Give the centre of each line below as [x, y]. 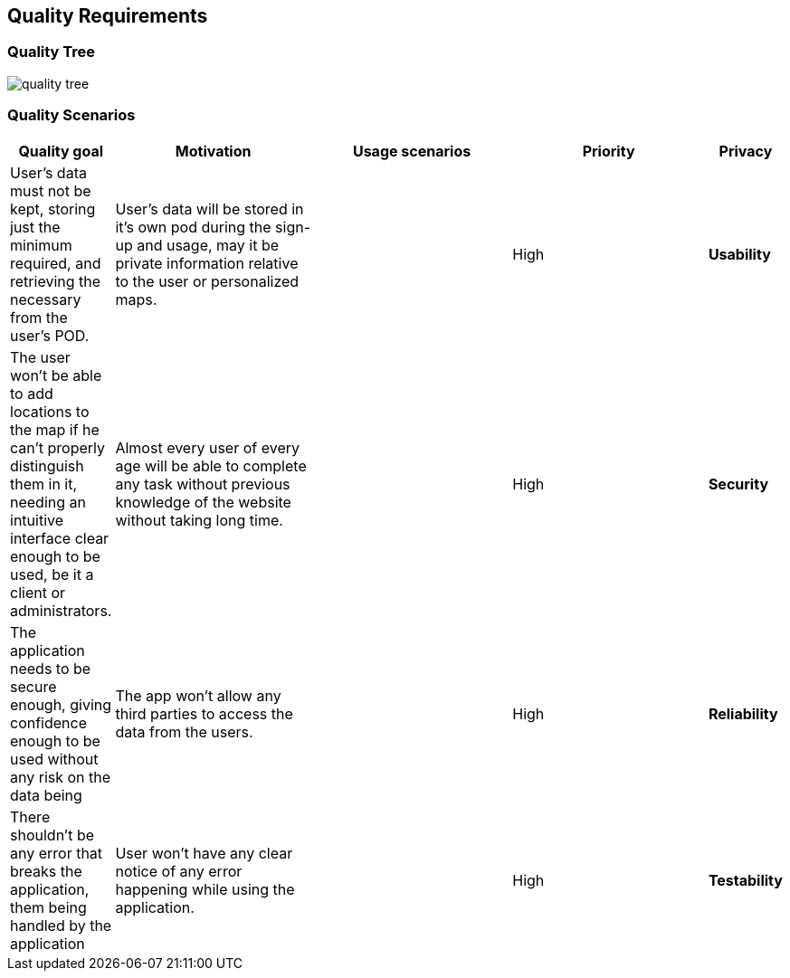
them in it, [44, 484]
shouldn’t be [52, 835]
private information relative [207, 263]
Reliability [743, 713]
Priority [609, 151]
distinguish [47, 465]
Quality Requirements [108, 16]
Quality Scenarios [71, 115]
